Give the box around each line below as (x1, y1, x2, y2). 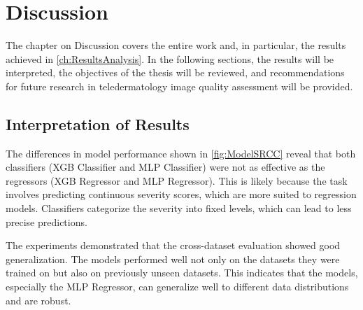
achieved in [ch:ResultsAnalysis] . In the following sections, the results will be (6, 51, 334, 66)
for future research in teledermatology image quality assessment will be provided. (6, 78, 353, 93)
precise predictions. (6, 214, 87, 229)
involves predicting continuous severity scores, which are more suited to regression (6, 187, 357, 202)
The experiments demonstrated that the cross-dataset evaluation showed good (6, 238, 341, 253)
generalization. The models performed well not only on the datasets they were (6, 251, 340, 266)
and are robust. (6, 293, 71, 307)
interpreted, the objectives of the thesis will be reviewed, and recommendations (6, 65, 345, 80)
